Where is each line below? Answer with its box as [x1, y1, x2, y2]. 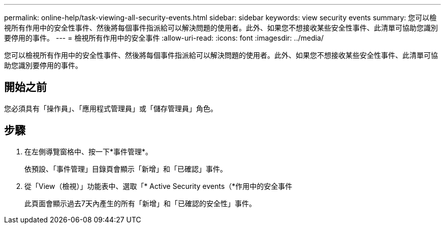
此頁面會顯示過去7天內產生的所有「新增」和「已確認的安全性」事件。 [24, 199, 256, 208]
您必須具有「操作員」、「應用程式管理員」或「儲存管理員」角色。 [4, 104, 217, 113]
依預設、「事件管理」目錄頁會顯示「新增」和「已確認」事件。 [24, 164, 227, 173]
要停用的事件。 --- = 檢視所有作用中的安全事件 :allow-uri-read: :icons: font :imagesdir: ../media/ [4, 34, 324, 42]
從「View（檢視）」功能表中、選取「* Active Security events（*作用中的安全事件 [24, 181, 293, 190]
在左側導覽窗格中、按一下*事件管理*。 [24, 147, 153, 156]
